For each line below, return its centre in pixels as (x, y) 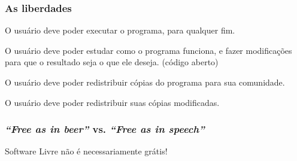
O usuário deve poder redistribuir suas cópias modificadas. (112, 102)
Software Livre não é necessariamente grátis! (86, 151)
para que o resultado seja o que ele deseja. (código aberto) (112, 62)
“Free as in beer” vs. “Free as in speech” (105, 129)
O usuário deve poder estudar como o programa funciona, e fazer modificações (148, 50)
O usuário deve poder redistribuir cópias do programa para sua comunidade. (145, 82)
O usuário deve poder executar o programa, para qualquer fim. (120, 30)
